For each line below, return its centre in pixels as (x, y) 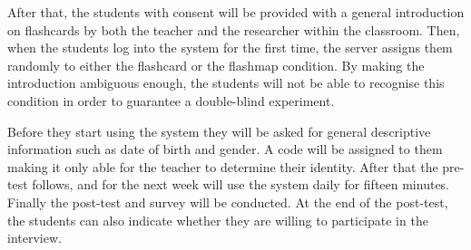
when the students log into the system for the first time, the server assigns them (230, 48)
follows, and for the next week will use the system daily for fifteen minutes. (241, 184)
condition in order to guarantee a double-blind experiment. (171, 100)
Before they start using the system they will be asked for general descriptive (219, 131)
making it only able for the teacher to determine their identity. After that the (223, 166)
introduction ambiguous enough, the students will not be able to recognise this (226, 83)
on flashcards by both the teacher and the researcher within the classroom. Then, (234, 29)
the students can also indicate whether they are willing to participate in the (218, 220)
